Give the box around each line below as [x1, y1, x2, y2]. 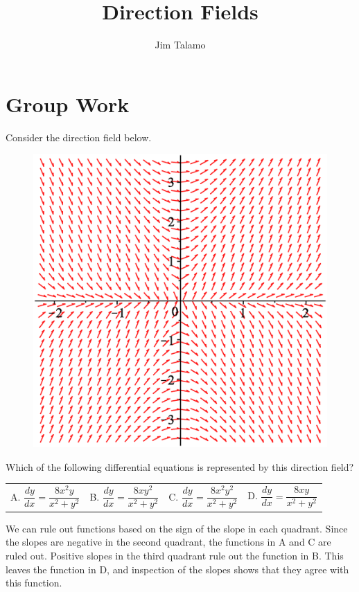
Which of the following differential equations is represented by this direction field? [6, 459, 354, 474]
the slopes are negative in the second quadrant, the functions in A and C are [6, 535, 331, 549]
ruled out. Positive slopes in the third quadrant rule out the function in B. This [6, 548, 344, 563]
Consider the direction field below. [6, 129, 152, 144]
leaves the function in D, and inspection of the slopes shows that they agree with [6, 562, 349, 576]
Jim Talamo [155, 37, 206, 52]
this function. [6, 575, 62, 590]
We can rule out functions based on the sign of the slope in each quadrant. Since [6, 521, 348, 535]
